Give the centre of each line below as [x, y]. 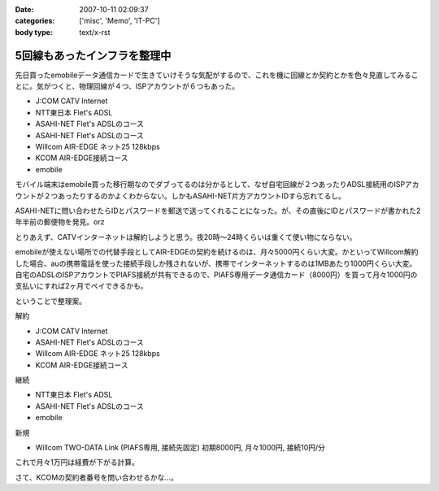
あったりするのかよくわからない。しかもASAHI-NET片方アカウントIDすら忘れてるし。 [201, 196]
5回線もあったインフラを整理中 [93, 56]
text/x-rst [95, 32]
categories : [35, 21]
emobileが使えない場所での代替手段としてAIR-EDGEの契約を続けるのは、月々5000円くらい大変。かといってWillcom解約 [217, 252]
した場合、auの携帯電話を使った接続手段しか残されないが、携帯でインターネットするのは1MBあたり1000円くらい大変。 [216, 263]
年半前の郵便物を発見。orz [60, 222]
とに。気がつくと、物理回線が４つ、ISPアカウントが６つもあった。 [127, 86]
